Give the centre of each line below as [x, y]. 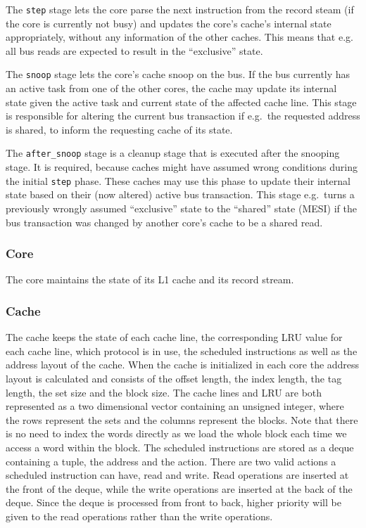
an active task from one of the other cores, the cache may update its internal [171, 88]
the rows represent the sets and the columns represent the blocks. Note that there [182, 419]
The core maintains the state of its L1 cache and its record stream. [150, 279]
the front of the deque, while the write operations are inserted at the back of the [179, 488]
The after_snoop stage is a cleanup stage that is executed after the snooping [173, 153]
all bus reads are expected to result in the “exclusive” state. [134, 50]
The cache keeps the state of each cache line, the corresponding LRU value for [174, 337]
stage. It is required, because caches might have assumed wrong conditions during [182, 167]
